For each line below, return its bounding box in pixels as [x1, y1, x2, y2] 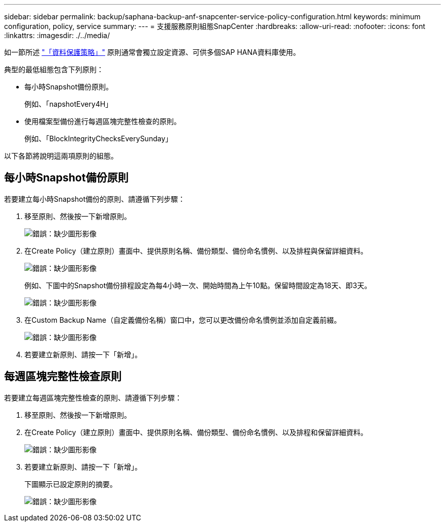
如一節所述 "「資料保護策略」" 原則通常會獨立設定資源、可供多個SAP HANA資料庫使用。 [4, 48, 300, 56]
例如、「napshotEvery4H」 [24, 100, 113, 108]
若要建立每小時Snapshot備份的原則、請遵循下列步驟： [4, 194, 185, 203]
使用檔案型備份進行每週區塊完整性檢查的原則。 [24, 117, 181, 126]
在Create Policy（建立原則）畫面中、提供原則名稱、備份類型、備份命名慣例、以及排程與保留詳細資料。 [24, 246, 368, 255]
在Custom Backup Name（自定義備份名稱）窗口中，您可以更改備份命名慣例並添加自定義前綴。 [24, 315, 341, 324]
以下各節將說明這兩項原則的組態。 [4, 151, 118, 160]
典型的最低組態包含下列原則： [4, 65, 104, 74]
